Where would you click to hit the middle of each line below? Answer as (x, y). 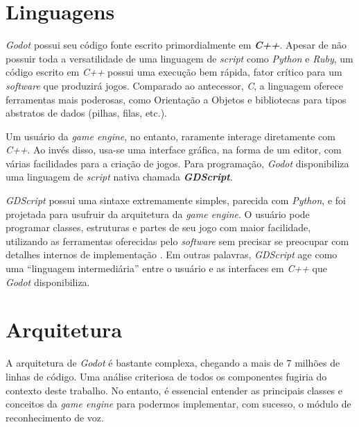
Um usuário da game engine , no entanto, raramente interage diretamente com (170, 136)
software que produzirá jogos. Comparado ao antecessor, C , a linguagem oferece (174, 85)
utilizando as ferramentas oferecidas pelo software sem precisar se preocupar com (177, 241)
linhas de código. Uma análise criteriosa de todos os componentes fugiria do (166, 376)
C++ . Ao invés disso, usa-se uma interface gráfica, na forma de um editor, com (174, 150)
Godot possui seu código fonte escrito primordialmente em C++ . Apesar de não (176, 45)
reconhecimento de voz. (55, 417)
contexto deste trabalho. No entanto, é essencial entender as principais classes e (174, 390)
